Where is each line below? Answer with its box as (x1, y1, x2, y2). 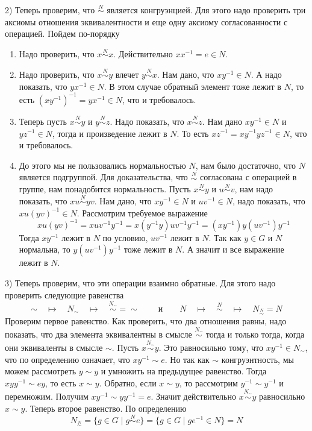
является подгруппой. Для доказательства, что (19, 171, 188, 183)
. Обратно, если (99, 376, 157, 389)
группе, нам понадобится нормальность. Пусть (19, 183, 191, 195)
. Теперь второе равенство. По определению (25, 401, 187, 414)
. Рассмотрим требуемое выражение (76, 206, 208, 219)
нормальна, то (19, 243, 70, 256)
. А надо (251, 68, 282, 81)
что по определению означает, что (5, 353, 130, 365)
